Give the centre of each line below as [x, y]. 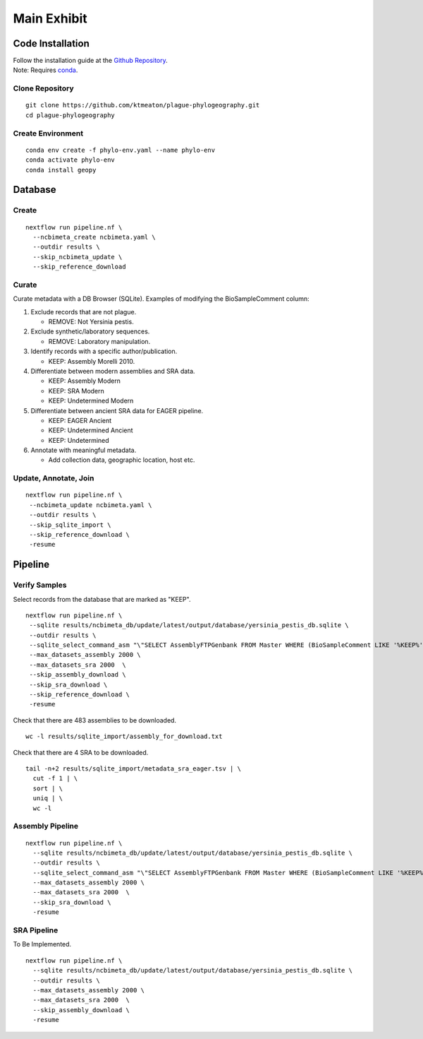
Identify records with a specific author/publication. [104, 351]
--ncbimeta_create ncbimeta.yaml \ [94, 237]
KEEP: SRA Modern [76, 391]
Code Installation [51, 43]
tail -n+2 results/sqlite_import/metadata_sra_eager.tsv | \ [133, 768]
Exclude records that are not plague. [84, 311]
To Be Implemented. [42, 944]
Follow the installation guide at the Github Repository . [91, 61]
